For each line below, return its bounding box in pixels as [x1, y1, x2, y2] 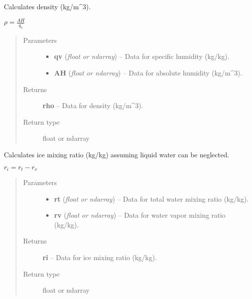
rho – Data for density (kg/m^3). [42, 100, 143, 111]
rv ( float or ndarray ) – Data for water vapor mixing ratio [54, 210, 226, 220]
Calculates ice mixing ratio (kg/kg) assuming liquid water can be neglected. [4, 149, 229, 160]
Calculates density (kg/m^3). [4, 1, 91, 11]
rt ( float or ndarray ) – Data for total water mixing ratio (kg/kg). [54, 193, 249, 204]
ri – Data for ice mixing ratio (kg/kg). [42, 252, 157, 262]
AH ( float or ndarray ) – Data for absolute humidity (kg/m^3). [54, 68, 242, 78]
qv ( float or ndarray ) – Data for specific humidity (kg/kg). [54, 51, 230, 61]
